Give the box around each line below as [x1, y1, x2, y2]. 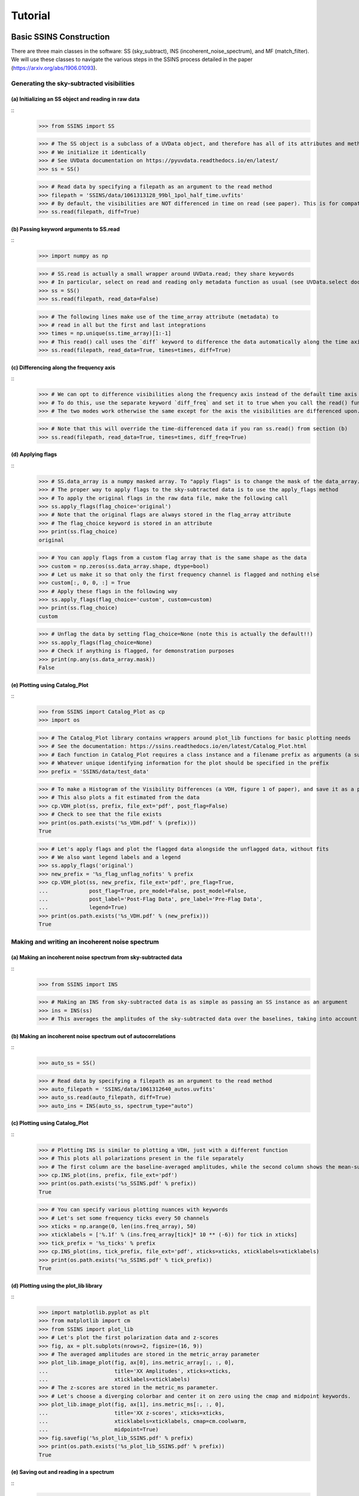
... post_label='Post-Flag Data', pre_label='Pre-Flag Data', [38, 895, 263, 902]
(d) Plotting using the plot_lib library [11, 1282, 103, 1289]
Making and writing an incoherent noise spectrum [11, 937, 159, 945]
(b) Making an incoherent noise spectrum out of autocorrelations [11, 1032, 176, 1039]
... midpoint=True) [38, 1426, 159, 1433]
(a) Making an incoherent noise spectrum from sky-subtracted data [11, 954, 182, 961]
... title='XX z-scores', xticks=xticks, [38, 1409, 225, 1416]
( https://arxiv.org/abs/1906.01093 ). [11, 64, 98, 71]
